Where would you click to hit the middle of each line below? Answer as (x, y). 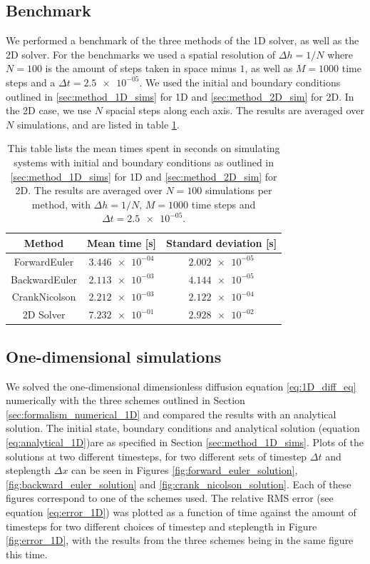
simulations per (239, 190)
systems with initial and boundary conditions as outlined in (144, 162)
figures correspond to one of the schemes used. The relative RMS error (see (170, 498)
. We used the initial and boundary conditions (240, 82)
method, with (61, 204)
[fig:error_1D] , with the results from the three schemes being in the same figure (180, 540)
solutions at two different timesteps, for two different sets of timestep (156, 456)
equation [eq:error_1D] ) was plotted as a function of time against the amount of (181, 512)
